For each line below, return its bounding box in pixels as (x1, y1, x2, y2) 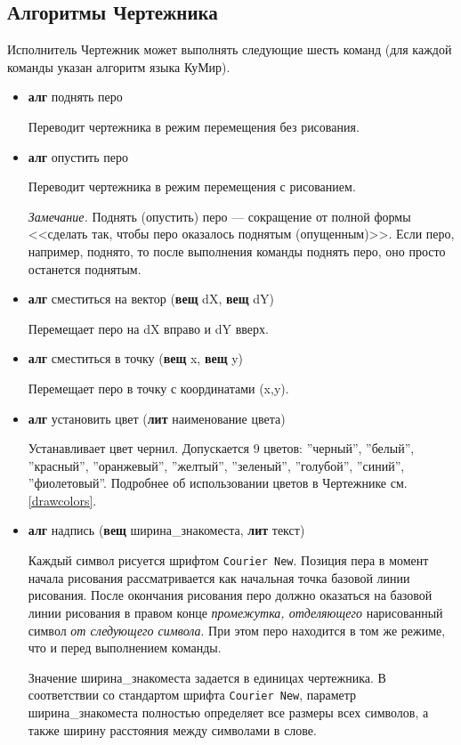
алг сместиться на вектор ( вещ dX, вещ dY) (28, 289, 274, 308)
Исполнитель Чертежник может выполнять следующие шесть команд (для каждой (7, 40, 452, 59)
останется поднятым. (28, 259, 142, 278)
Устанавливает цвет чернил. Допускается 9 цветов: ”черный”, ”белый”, (28, 439, 415, 458)
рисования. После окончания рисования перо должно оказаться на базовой (28, 586, 433, 604)
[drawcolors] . (28, 490, 97, 509)
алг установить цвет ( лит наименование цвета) (28, 409, 286, 427)
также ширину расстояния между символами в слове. (28, 720, 317, 739)
